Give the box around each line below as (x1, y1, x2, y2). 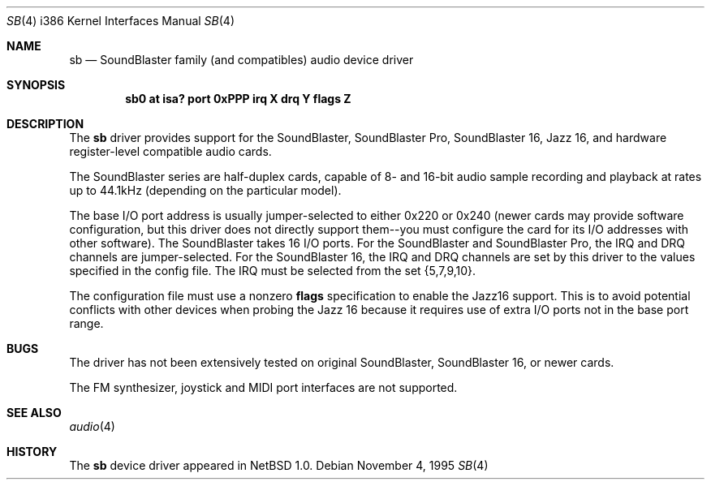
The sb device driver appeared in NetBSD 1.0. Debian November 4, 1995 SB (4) (69, 458, 489, 472)
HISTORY (6, 445, 58, 458)
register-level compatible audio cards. (69, 144, 272, 158)
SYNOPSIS (6, 78, 66, 92)
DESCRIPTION (6, 117, 84, 131)
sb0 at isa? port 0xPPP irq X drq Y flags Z (125, 92, 351, 105)
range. (69, 316, 104, 330)
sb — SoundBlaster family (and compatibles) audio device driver (69, 53, 414, 67)
